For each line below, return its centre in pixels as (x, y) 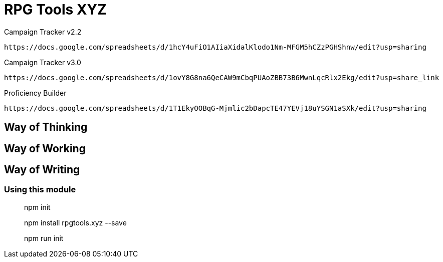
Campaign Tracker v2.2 (43, 32)
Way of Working (45, 148)
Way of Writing (42, 170)
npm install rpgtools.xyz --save (75, 222)
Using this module (40, 190)
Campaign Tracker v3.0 (43, 62)
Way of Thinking (46, 127)
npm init (37, 207)
